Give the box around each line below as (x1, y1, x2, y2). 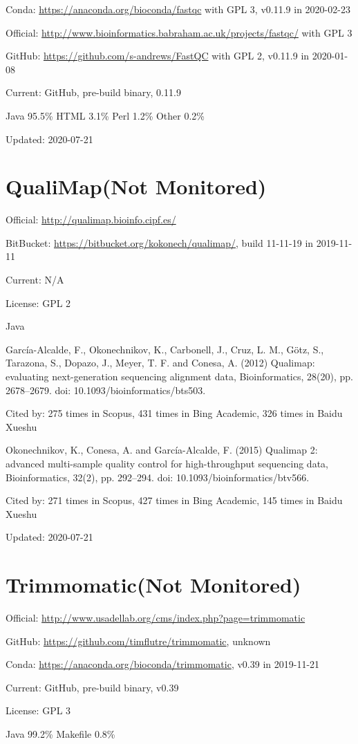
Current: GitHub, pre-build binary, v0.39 (6, 680, 179, 694)
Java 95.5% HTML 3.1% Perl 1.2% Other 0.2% (6, 108, 205, 122)
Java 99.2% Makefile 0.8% (6, 727, 115, 741)
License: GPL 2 (6, 295, 71, 310)
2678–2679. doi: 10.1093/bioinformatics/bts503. (6, 382, 206, 397)
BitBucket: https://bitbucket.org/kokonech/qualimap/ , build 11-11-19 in (6, 235, 314, 250)
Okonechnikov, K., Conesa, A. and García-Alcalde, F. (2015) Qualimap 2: (6, 443, 318, 457)
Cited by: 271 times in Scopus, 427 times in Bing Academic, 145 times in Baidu (6, 493, 343, 508)
